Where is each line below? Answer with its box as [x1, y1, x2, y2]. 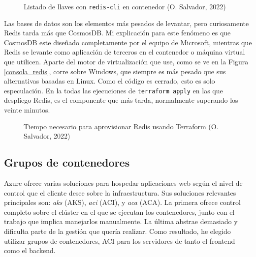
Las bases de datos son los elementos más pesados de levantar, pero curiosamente [4, 18, 249, 28]
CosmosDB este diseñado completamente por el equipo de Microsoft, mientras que [4, 37, 252, 47]
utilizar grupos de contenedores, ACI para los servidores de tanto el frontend [4, 235, 235, 246]
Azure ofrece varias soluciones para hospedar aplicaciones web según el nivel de [4, 178, 243, 188]
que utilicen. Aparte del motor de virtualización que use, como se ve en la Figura [4, 57, 249, 67]
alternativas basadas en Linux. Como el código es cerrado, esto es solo [4, 76, 215, 86]
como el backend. [4, 245, 56, 256]
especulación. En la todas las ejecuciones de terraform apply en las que [4, 85, 223, 95]
